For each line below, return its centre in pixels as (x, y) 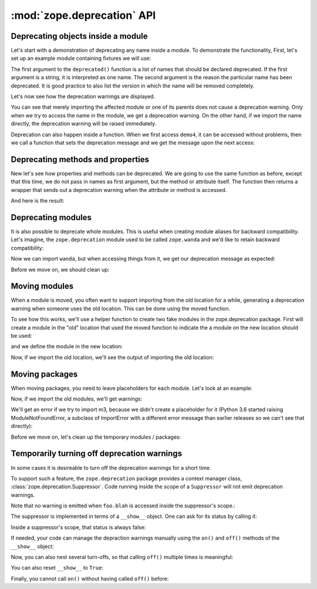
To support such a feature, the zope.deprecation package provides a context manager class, (127, 478)
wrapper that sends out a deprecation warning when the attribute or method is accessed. (119, 190)
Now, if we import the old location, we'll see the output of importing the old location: (112, 357)
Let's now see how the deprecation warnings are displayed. (83, 96)
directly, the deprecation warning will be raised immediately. (84, 124)
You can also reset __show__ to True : (57, 568)
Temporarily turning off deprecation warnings (96, 454)
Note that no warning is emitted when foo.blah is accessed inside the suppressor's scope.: (123, 506)
